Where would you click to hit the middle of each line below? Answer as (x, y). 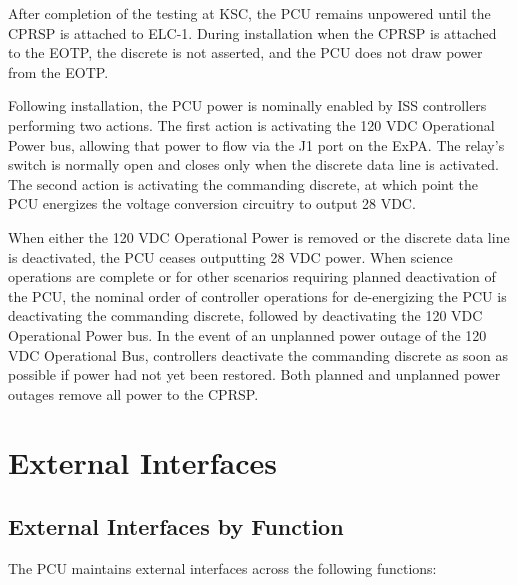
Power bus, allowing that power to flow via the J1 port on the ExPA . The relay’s (256, 144)
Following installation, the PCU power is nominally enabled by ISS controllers (247, 105)
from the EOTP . (58, 71)
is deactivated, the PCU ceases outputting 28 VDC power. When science (230, 256)
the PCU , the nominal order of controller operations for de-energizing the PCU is (257, 295)
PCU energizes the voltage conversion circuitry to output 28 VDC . (212, 203)
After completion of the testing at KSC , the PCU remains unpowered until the (249, 13)
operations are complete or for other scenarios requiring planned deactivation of (252, 276)
